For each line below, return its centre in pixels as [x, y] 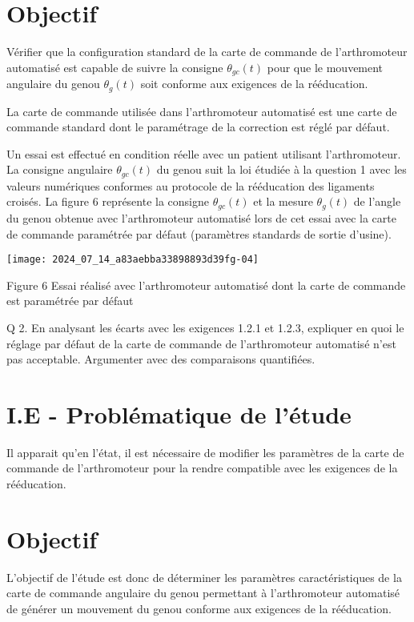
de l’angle [377, 201]
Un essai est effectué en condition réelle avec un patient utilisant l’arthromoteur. [204, 153]
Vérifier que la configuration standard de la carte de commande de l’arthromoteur [207, 52]
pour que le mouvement [325, 67]
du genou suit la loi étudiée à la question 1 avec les [281, 169]
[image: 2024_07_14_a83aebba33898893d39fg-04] [133, 260]
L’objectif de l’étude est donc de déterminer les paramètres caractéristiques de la [204, 577]
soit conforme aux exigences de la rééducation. [254, 84]
